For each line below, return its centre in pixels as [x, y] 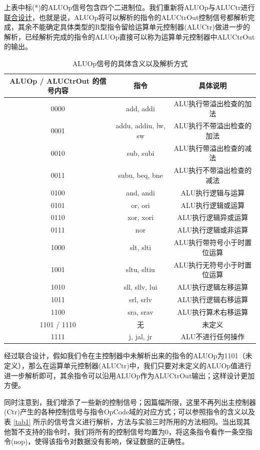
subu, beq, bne [140, 175]
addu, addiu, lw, [140, 126]
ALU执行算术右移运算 [213, 311]
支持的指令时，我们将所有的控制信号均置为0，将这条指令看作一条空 [135, 431]
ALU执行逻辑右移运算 [213, 299]
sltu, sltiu [140, 269]
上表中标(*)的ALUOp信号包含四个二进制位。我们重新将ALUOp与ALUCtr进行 [129, 7]
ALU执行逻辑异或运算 [213, 217]
